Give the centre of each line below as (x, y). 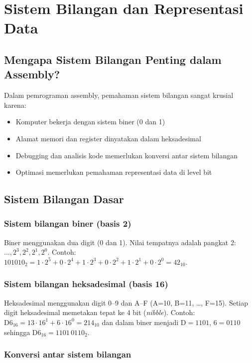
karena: (15, 105)
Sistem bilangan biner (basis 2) (68, 223)
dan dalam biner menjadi (140, 322)
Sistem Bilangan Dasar (64, 199)
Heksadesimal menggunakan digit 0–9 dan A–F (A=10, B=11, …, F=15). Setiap (126, 302)
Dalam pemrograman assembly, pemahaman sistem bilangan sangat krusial (119, 95)
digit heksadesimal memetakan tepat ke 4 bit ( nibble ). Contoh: (100, 312)
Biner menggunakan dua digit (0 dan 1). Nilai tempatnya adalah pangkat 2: (120, 242)
